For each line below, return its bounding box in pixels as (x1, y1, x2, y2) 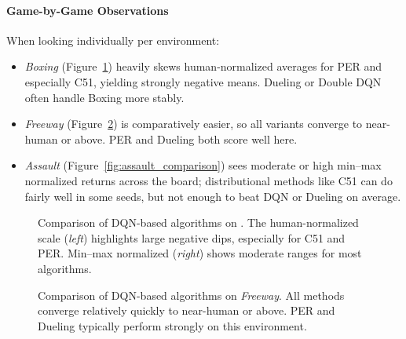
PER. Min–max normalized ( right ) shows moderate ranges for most (38, 245, 362, 261)
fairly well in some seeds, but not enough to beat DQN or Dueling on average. (24, 188, 401, 204)
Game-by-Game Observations (6, 2, 169, 18)
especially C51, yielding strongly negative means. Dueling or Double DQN (24, 73, 382, 89)
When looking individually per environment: (6, 31, 220, 48)
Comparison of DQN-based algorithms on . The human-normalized (38, 214, 359, 231)
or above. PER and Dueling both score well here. (61, 130, 298, 147)
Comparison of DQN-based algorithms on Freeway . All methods (38, 286, 345, 303)
